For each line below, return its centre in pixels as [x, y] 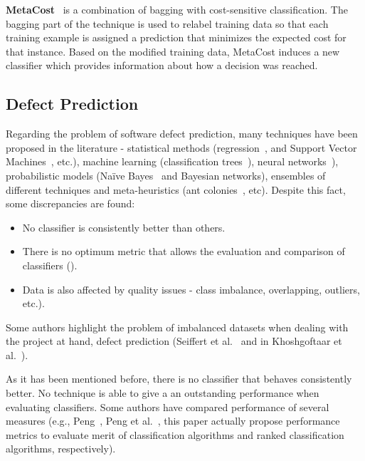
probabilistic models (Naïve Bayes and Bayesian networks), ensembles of [166, 175]
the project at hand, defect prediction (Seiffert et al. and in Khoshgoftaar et [174, 341]
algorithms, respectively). [61, 449]
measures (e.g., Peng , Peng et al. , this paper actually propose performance [173, 421]
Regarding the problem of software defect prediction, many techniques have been [182, 134]
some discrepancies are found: [70, 203]
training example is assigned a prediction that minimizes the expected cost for [176, 37]
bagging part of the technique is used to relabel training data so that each [167, 23]
